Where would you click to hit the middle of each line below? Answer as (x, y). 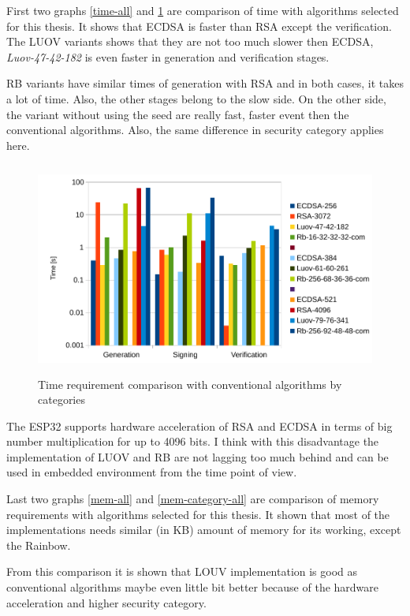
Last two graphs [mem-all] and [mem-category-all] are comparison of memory (193, 499)
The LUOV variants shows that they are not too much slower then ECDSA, (190, 41)
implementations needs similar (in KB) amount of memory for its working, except (204, 530)
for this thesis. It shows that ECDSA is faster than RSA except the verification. (199, 26)
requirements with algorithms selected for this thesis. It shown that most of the (198, 514)
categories (61, 399)
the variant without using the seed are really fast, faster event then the (178, 114)
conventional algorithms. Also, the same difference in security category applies (195, 130)
